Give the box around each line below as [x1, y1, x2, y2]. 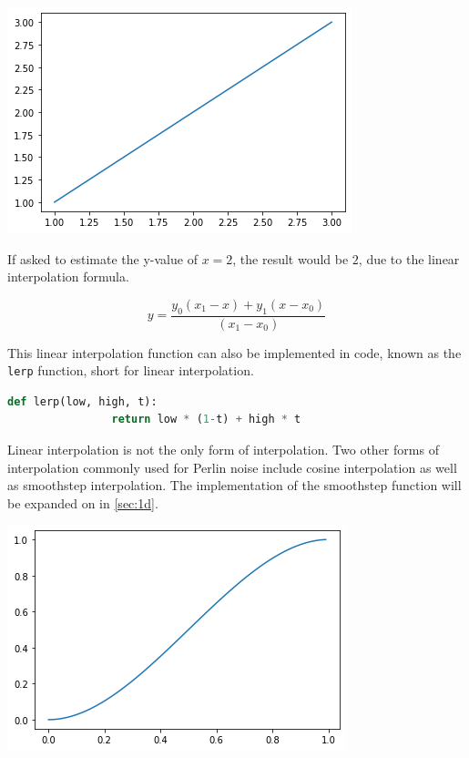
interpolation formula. [7, 267, 129, 286]
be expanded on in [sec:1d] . [7, 493, 158, 512]
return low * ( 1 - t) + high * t [111, 413, 301, 426]
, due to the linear [358, 249, 460, 268]
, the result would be [232, 249, 349, 268]
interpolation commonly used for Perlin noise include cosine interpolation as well [7, 457, 457, 476]
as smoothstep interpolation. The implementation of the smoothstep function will [7, 476, 462, 495]
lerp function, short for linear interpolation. [7, 361, 254, 380]
